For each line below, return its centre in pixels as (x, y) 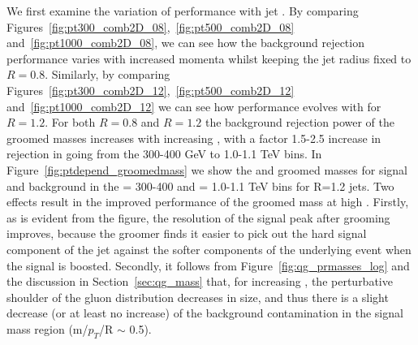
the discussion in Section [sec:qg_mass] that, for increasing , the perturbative (200, 281)
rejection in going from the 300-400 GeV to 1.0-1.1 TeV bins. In (164, 154)
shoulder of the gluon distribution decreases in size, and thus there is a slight (198, 297)
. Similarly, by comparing (108, 74)
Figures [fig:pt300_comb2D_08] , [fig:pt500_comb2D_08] (151, 26)
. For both (70, 122)
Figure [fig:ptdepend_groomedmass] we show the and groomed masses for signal (207, 169)
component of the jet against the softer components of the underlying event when (209, 249)
